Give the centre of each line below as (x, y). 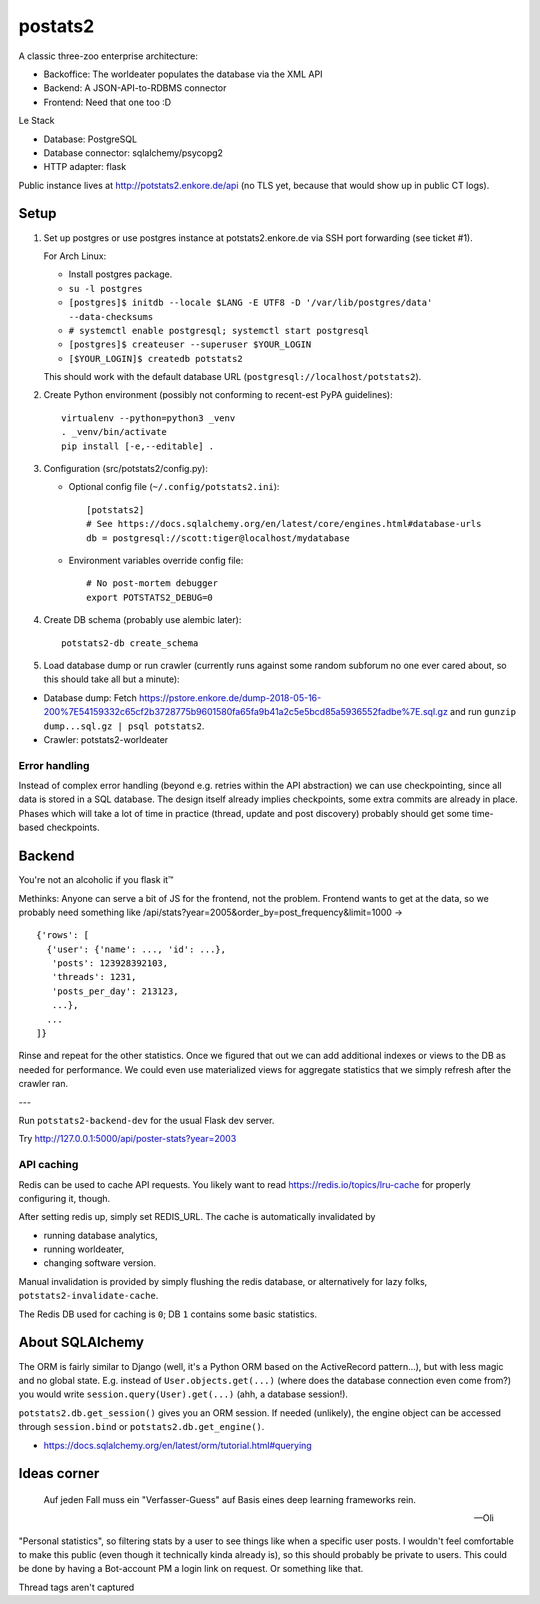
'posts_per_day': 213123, (115, 991)
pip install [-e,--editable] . (138, 446)
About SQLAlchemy (81, 1342)
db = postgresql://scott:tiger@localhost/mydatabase (218, 538)
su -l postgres (106, 288)
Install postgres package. (120, 274)
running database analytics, (101, 1235)
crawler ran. (43, 1084)
